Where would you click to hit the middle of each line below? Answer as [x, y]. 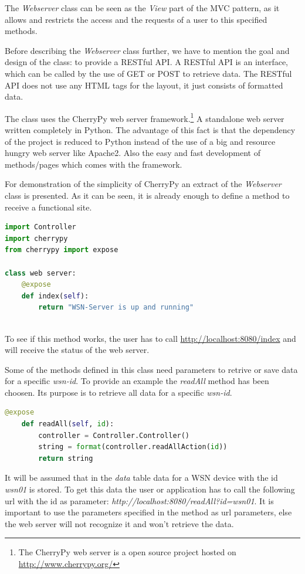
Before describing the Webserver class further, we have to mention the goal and [147, 50]
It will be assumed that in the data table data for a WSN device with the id [141, 478]
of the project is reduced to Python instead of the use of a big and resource [140, 141]
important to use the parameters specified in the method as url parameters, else [148, 512]
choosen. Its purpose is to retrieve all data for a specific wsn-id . [118, 392]
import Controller [40, 227]
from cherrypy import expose [62, 250]
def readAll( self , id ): [68, 424]
